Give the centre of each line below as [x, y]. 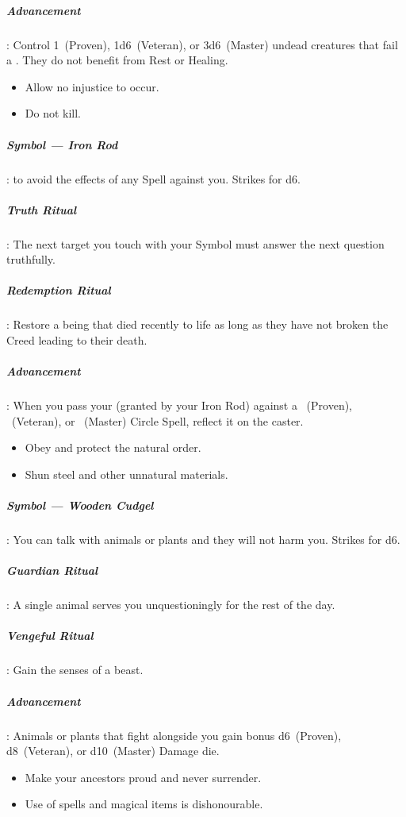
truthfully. [31, 259]
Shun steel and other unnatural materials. [126, 474]
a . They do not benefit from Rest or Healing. [117, 60]
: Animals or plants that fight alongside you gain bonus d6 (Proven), [174, 735]
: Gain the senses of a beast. [75, 670]
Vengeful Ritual [50, 636]
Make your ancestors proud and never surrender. [143, 777]
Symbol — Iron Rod [62, 144]
